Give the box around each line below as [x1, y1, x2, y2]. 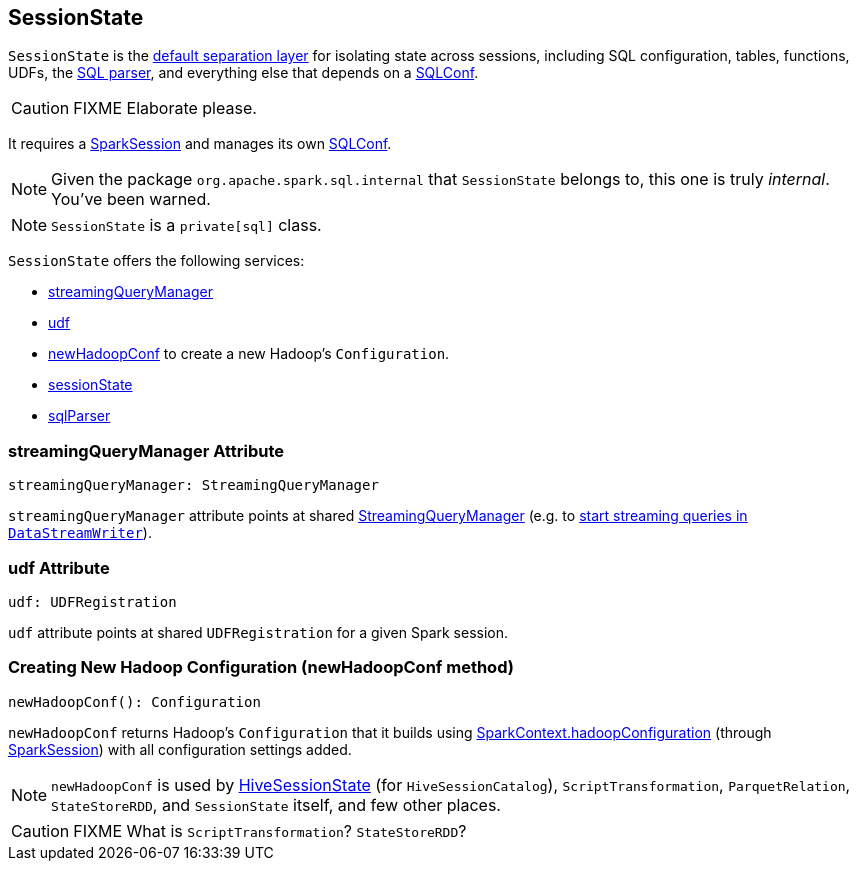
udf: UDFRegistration [8, 593, 177, 610]
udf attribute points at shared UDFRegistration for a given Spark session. [8, 623, 509, 641]
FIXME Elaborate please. [73, 98, 257, 119]
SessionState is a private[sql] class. [51, 215, 322, 236]
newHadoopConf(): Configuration [8, 693, 261, 710]
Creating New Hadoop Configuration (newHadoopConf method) [8, 657, 514, 678]
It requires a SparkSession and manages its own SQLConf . [8, 135, 392, 153]
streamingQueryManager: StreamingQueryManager [8, 477, 379, 494]
